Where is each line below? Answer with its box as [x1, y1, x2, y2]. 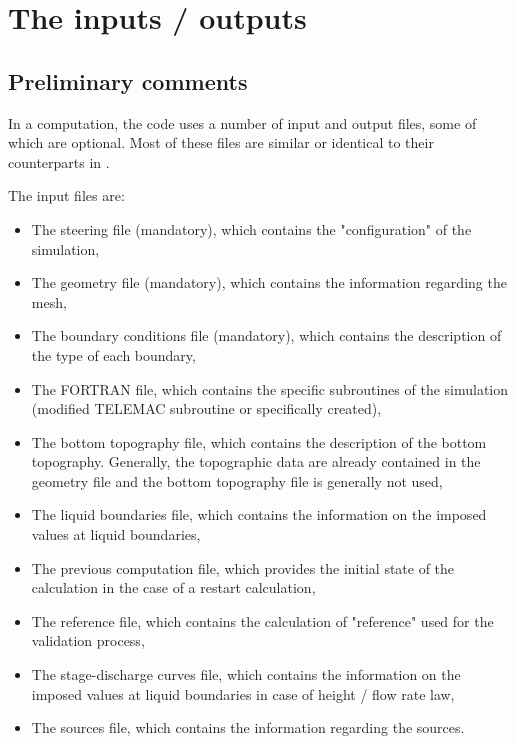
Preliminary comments [8, 65, 248, 96]
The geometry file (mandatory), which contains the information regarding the [31, 272, 507, 293]
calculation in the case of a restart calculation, [31, 577, 316, 598]
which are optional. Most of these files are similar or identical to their [8, 132, 434, 153]
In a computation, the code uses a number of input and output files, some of [8, 112, 477, 133]
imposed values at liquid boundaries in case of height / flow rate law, [31, 683, 455, 704]
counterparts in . [8, 151, 110, 172]
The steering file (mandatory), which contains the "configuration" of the [31, 218, 472, 239]
